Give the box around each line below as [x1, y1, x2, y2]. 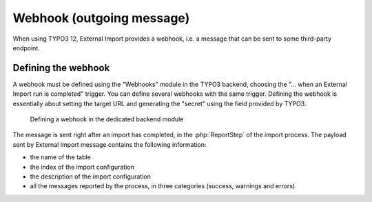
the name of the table [30, 153, 91, 161]
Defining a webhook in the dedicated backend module [30, 115, 184, 123]
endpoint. [12, 43, 41, 52]
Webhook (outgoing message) [12, 10, 190, 26]
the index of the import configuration [30, 163, 134, 171]
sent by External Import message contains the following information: [12, 140, 207, 148]
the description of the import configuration [30, 172, 151, 181]
